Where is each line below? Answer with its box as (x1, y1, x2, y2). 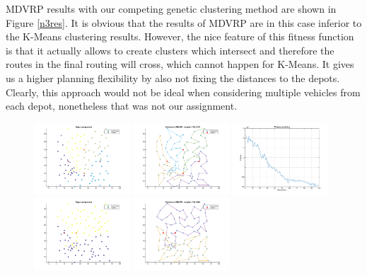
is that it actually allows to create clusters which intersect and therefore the (6, 42, 334, 57)
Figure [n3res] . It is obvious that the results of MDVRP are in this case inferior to (6, 15, 362, 30)
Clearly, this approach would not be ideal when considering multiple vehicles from (6, 84, 361, 99)
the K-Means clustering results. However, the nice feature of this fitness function (6, 29, 354, 44)
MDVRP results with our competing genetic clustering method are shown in (6, 1, 337, 16)
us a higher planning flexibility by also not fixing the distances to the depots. (6, 70, 340, 85)
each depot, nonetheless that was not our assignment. (6, 98, 238, 113)
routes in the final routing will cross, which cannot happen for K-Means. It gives (6, 57, 354, 71)
